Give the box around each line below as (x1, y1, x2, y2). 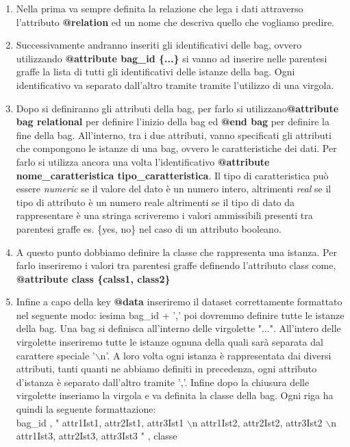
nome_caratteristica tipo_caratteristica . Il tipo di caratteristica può (16, 168, 329, 182)
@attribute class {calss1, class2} (16, 271, 171, 285)
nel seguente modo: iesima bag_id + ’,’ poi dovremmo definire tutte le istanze (16, 307, 345, 322)
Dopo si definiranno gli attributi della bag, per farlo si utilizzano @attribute (16, 101, 339, 115)
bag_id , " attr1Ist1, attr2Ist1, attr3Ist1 (16, 415, 184, 429)
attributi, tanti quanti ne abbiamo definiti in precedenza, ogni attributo (16, 361, 317, 376)
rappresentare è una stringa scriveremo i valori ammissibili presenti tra (16, 208, 313, 222)
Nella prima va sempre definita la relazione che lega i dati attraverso (16, 1, 303, 15)
